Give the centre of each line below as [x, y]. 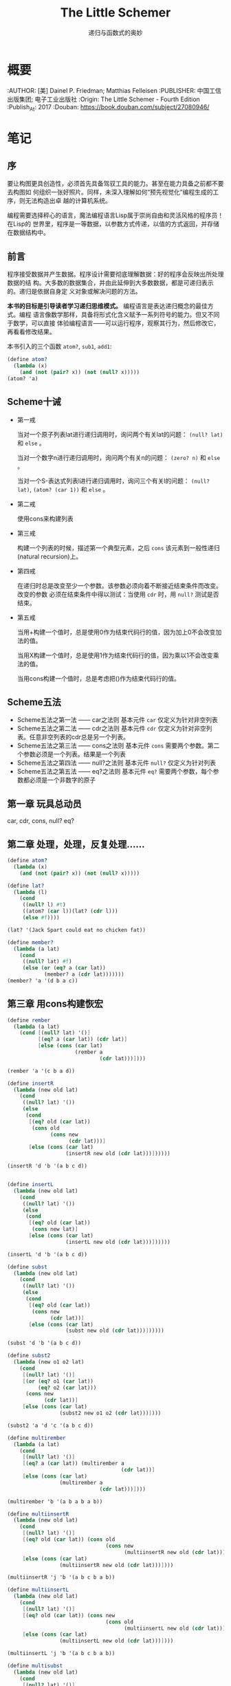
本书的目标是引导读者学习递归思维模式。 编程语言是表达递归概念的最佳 [107, 306]
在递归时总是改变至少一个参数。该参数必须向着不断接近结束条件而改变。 [119, 585]
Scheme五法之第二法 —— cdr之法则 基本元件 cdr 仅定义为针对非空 [111, 729]
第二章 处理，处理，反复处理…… [76, 844]
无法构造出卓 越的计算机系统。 [68, 201]
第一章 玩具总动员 [44, 803]
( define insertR [30, 1083]
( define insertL [30, 1185]
